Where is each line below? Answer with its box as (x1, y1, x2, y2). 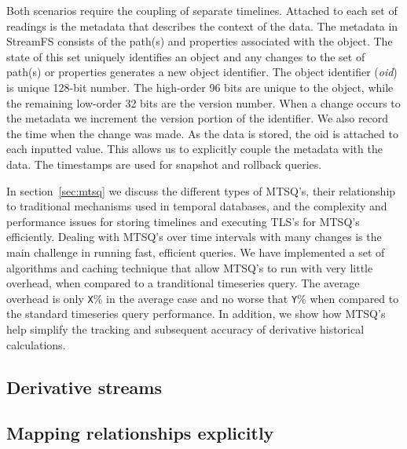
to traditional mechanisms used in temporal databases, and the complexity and (6, 198, 387, 214)
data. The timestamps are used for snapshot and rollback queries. (6, 155, 322, 172)
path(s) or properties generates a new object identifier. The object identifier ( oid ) (6, 64, 398, 80)
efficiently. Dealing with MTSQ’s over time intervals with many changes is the (6, 228, 382, 245)
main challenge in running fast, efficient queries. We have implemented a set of (6, 243, 385, 260)
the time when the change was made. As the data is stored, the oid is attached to (6, 125, 398, 141)
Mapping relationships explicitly (6, 421, 274, 445)
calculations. (6, 336, 66, 352)
